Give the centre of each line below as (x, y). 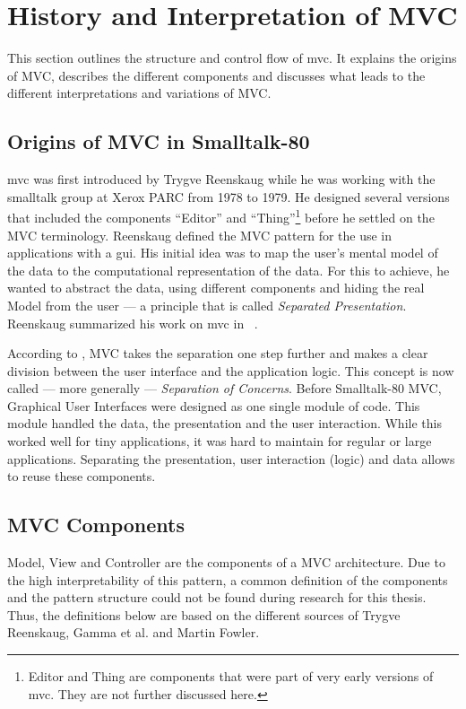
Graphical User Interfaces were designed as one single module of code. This (214, 405)
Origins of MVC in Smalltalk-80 (159, 141)
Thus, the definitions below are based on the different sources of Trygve (204, 614)
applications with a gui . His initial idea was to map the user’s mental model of (223, 253)
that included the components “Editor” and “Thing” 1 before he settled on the (221, 216)
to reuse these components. (82, 476)
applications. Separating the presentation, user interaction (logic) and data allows (231, 458)
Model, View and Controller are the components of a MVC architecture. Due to (226, 562)
